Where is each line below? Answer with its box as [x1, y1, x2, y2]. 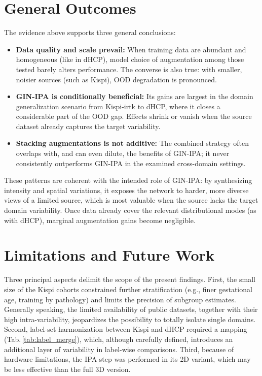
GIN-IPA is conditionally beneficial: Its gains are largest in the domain [16, 91, 253, 102]
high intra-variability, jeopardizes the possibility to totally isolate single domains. [4, 314, 256, 324]
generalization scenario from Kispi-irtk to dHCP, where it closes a [16, 101, 220, 111]
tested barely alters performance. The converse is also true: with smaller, [16, 64, 242, 74]
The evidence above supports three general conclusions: [4, 27, 176, 38]
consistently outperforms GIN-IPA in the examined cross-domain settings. [16, 158, 246, 168]
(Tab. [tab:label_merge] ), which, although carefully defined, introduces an [4, 333, 233, 344]
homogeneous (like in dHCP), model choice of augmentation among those [16, 54, 244, 65]
